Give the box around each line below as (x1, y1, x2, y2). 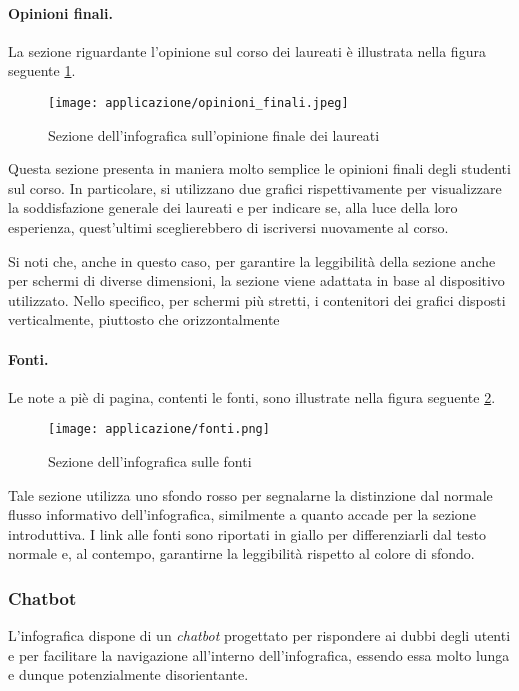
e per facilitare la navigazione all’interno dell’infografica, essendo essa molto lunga (8, 644, 510, 665)
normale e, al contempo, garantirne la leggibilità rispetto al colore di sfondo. (8, 543, 475, 564)
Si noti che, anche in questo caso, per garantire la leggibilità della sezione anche (8, 250, 496, 271)
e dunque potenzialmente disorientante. (8, 664, 249, 685)
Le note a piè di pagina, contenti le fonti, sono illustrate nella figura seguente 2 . (8, 386, 496, 407)
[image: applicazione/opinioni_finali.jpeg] (48, 95, 349, 110)
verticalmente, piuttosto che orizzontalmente (8, 309, 280, 330)
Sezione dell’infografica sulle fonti (48, 451, 252, 472)
